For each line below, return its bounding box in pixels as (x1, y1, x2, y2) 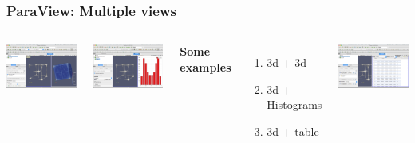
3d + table (267, 123, 319, 139)
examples (180, 58, 231, 75)
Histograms (267, 96, 322, 113)
